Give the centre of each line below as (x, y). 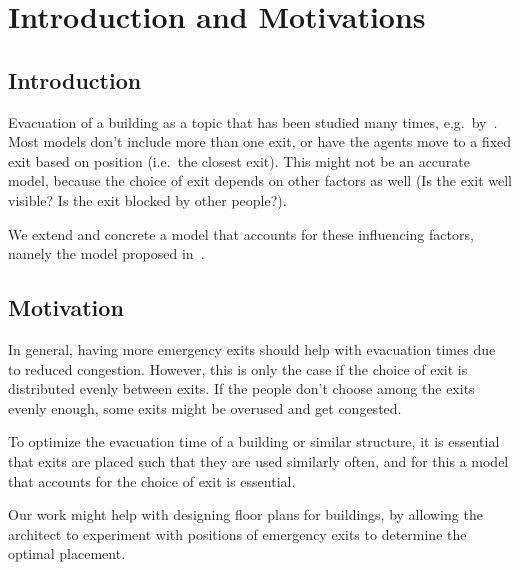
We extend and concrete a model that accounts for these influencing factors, (241, 233)
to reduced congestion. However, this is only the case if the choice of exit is (238, 368)
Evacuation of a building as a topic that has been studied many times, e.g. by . (253, 121)
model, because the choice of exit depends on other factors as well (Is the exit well (260, 180)
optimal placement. (67, 553)
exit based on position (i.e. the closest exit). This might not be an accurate (239, 160)
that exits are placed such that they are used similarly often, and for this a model (258, 460)
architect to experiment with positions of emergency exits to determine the (237, 533)
